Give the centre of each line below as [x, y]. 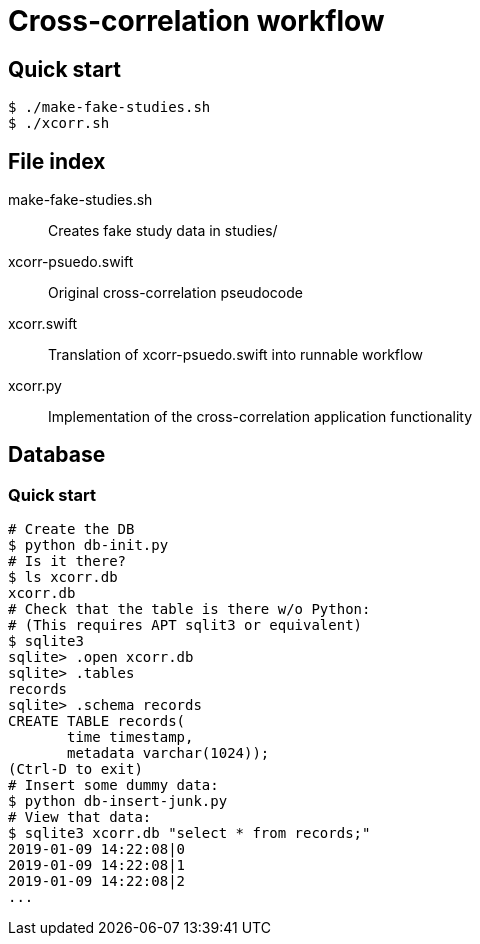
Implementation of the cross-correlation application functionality [260, 417]
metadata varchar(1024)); [168, 753]
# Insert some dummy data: [113, 785]
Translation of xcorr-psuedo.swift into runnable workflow [235, 355]
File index [57, 161]
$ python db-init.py [88, 545]
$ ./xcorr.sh [59, 123]
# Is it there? [67, 561]
